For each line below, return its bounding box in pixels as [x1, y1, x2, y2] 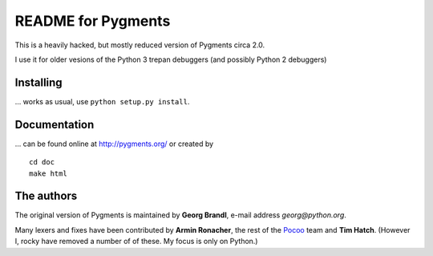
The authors [14, 189, 78, 203]
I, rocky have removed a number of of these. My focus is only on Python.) [14, 237, 258, 246]
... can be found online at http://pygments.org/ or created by [14, 139, 214, 148]
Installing [14, 75, 63, 89]
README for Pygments [14, 12, 171, 30]
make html [29, 169, 67, 178]
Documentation [14, 117, 95, 132]
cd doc [29, 157, 55, 167]
